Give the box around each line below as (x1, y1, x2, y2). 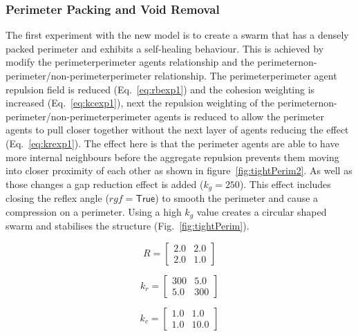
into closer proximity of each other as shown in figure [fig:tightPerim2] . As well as (6, 163, 352, 178)
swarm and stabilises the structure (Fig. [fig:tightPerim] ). (6, 218, 249, 233)
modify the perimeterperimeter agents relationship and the (6, 55, 254, 69)
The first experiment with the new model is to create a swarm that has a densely (6, 28, 349, 42)
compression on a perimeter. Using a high (6, 204, 182, 218)
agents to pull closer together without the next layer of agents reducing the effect (6, 122, 349, 137)
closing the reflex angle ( (6, 191, 109, 205)
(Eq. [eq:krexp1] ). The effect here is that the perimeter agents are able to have (6, 136, 339, 150)
